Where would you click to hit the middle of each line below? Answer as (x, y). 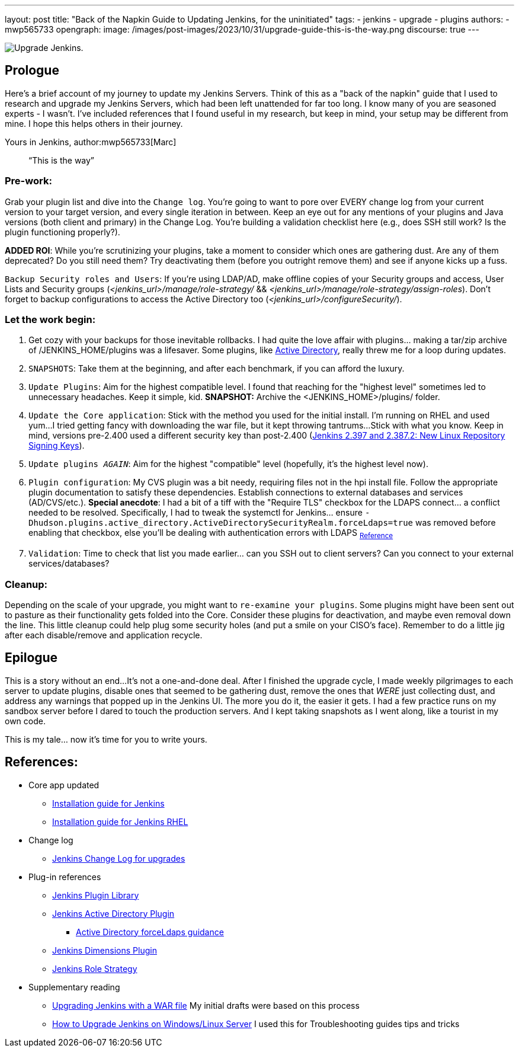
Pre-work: (28, 181)
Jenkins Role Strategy (95, 968)
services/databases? (69, 564)
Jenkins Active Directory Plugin (113, 913)
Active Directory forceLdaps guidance (150, 932)
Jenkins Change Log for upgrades (119, 858)
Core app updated (64, 785)
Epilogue (31, 658)
